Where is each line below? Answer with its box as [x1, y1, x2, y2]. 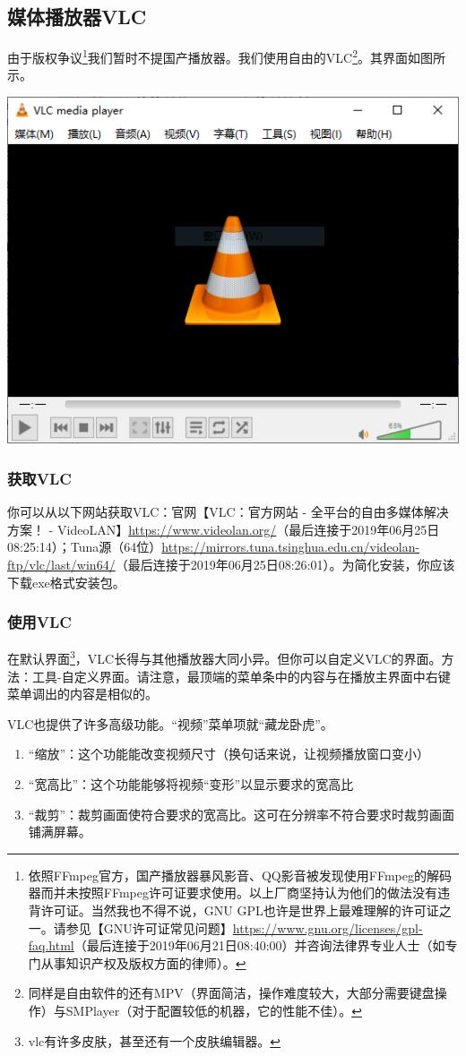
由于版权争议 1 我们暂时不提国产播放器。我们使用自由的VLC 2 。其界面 [7, 46, 409, 66]
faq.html [28, 936, 74, 955]
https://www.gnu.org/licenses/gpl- [232, 918, 423, 937]
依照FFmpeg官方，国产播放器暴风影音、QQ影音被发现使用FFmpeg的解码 [28, 865, 452, 884]
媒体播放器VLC [7, 3, 147, 30]
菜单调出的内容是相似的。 [7, 684, 158, 703]
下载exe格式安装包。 [7, 572, 125, 591]
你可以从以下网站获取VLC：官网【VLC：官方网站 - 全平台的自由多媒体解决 [7, 502, 449, 521]
